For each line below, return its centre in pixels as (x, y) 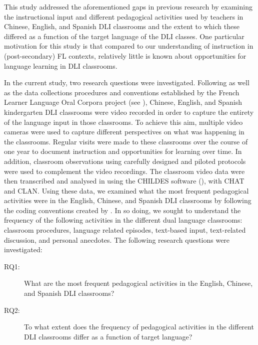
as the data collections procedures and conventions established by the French (122, 92)
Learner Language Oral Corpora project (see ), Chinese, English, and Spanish (123, 102)
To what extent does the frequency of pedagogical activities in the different (139, 327)
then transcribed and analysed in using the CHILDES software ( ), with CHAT (124, 181)
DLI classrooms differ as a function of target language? (108, 336)
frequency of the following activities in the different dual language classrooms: (123, 220)
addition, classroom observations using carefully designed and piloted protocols (125, 161)
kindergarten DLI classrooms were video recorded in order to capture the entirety (129, 112)
